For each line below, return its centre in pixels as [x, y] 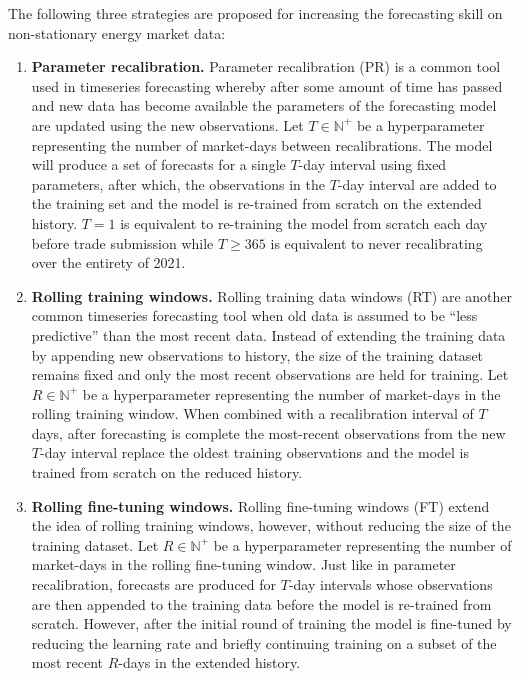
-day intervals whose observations [390, 584]
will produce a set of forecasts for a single [158, 164]
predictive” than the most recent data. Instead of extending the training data [268, 334]
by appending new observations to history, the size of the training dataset [257, 354]
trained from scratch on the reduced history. [167, 472]
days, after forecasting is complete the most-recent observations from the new [268, 432]
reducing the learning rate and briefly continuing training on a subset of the [264, 642]
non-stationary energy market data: [117, 32]
